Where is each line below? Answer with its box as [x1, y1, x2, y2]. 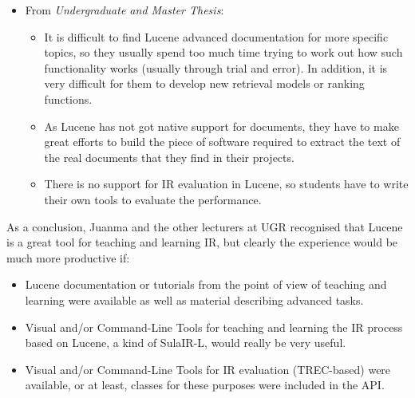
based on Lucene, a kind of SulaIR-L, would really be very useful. [25, 334, 346, 351]
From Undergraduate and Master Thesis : [25, 2, 224, 18]
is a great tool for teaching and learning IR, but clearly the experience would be [6, 234, 398, 250]
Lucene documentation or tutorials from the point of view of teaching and [25, 276, 387, 293]
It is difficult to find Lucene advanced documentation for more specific [44, 28, 389, 45]
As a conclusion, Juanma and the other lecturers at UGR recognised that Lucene [6, 218, 403, 234]
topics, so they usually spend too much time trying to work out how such [44, 44, 403, 61]
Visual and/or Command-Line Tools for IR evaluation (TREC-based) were [25, 361, 391, 377]
